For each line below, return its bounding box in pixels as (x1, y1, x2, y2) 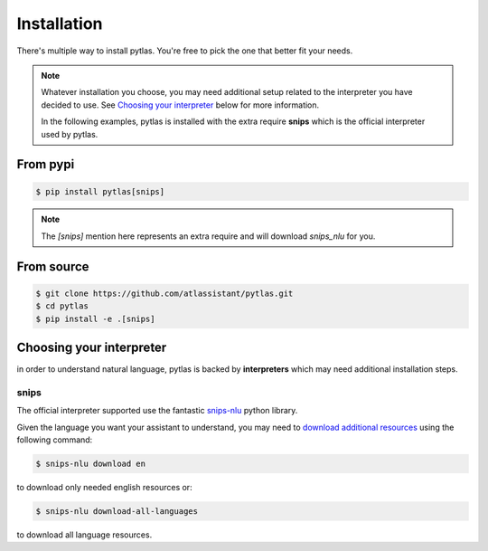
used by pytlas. (41, 128, 99, 139)
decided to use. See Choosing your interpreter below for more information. (41, 100, 320, 110)
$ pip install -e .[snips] (35, 313, 155, 324)
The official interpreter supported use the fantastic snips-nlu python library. (16, 405, 298, 416)
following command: (16, 434, 93, 445)
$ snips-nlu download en (35, 459, 146, 470)
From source (16, 259, 89, 274)
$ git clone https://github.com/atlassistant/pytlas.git (35, 288, 294, 299)
